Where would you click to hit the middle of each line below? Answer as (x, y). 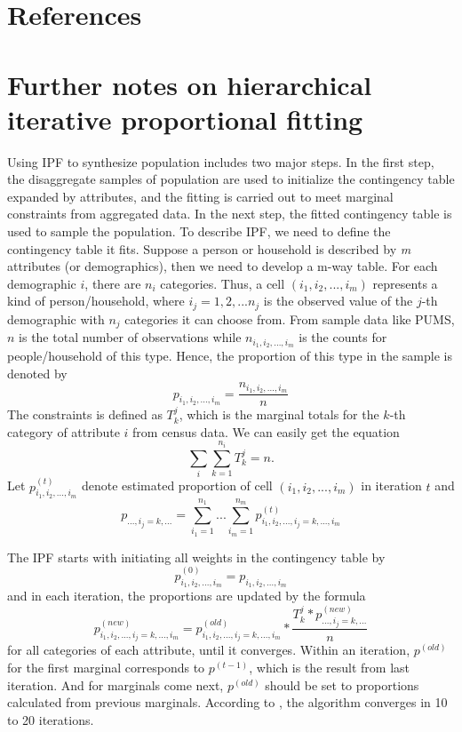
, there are (113, 283)
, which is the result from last (329, 667)
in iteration (391, 485)
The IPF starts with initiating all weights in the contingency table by (196, 557)
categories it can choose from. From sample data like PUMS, (290, 318)
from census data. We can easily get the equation (266, 431)
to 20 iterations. (51, 719)
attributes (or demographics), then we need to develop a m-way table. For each (223, 266)
